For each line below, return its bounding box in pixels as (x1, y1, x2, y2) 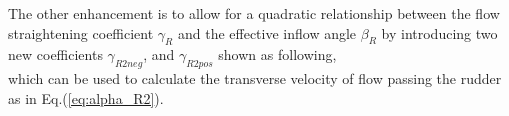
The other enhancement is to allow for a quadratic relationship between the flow (8, 3, 500, 23)
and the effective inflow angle (177, 22, 357, 43)
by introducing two (381, 22, 498, 43)
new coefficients (8, 44, 103, 65)
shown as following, (218, 44, 337, 65)
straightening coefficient (8, 22, 154, 43)
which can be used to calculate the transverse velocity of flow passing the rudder (8, 68, 502, 89)
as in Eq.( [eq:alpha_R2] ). (8, 87, 164, 108)
